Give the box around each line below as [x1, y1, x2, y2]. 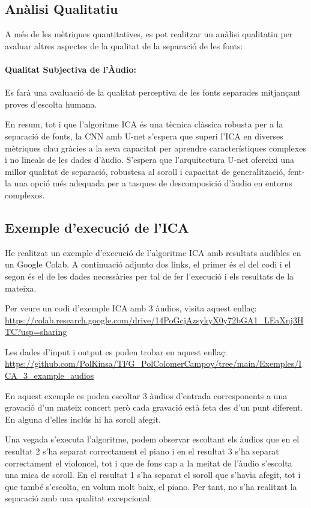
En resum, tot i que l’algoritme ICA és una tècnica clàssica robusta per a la [5, 118, 283, 130]
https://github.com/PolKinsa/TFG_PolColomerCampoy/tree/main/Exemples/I [5, 357, 302, 370]
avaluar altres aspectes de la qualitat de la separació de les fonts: [5, 39, 243, 52]
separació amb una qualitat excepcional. [5, 492, 152, 504]
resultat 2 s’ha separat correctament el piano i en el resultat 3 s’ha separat [5, 445, 279, 458]
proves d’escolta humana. [5, 97, 97, 110]
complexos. [5, 188, 45, 201]
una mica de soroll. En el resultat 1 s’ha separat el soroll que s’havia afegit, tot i [5, 468, 301, 481]
